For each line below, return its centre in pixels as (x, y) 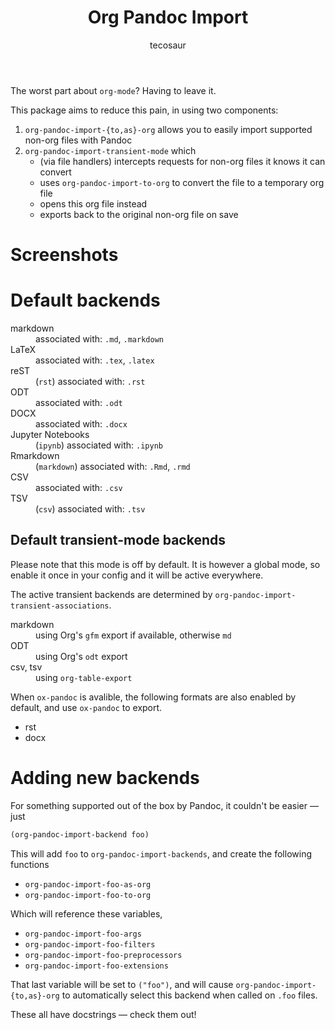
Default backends (85, 300)
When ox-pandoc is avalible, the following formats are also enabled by (153, 697)
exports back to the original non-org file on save (139, 214)
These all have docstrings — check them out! (103, 1014)
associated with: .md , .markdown (99, 339)
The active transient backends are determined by (111, 594)
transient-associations (60, 606)
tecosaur (168, 45)
